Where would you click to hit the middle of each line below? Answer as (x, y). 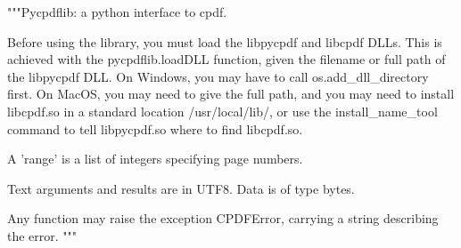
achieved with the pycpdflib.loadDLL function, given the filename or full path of (226, 59)
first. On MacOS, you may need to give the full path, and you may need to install (231, 94)
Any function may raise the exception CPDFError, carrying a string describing (223, 218)
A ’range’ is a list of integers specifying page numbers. (155, 159)
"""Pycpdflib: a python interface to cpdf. (117, 12)
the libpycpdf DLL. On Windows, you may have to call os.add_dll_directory (218, 76)
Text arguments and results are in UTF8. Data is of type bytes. (181, 188)
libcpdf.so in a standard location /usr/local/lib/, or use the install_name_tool (222, 111)
